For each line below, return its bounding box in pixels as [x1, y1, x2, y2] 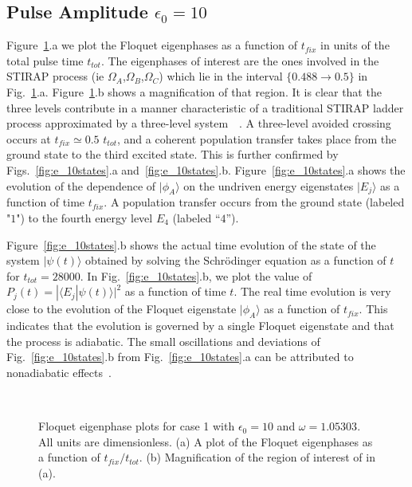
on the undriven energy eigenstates [183, 177, 354, 194]
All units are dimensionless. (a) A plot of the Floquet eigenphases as [38, 433, 373, 450]
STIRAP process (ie [6, 68, 104, 84]
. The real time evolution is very [233, 283, 391, 300]
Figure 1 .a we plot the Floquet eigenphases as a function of [6, 37, 298, 53]
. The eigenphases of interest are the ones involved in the [100, 52, 379, 69]
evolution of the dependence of [6, 177, 156, 194]
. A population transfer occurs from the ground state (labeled [104, 194, 405, 210]
